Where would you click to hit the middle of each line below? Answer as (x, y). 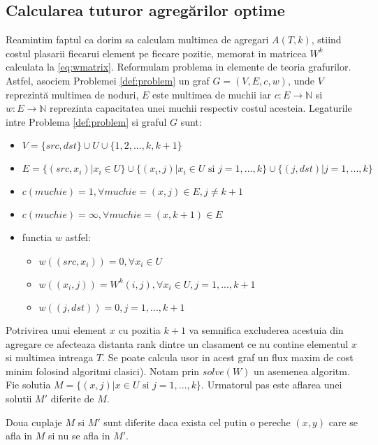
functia (37, 237)
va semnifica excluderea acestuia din (266, 329)
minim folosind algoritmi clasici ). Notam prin (103, 371)
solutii (19, 398)
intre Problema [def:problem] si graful (86, 121)
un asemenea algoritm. (302, 371)
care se (343, 422)
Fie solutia (28, 385)
